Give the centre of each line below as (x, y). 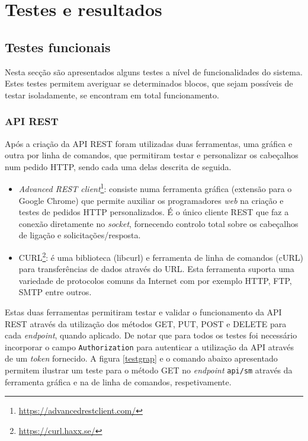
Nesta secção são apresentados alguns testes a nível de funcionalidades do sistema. (154, 71)
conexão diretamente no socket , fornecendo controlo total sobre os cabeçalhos (158, 223)
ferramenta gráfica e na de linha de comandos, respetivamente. (118, 381)
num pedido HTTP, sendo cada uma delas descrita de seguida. (118, 166)
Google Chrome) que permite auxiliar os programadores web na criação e (151, 200)
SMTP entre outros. (55, 292)
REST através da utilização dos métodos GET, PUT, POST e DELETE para (146, 323)
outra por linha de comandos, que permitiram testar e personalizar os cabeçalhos (152, 155)
